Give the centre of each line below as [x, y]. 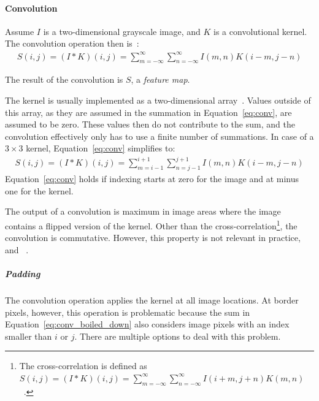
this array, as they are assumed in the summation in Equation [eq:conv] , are [148, 112]
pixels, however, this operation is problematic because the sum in [128, 312]
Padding [23, 274]
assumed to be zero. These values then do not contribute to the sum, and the [150, 124]
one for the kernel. [39, 190]
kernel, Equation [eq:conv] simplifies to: [101, 148]
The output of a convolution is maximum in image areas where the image [143, 211]
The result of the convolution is [64, 79]
